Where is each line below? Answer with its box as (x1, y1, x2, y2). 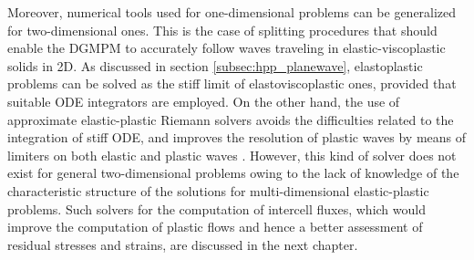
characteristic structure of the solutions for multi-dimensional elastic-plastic (7, 181, 429, 200)
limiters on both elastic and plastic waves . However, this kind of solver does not (7, 145, 457, 164)
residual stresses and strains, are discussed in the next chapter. (7, 234, 358, 254)
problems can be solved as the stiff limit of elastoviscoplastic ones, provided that (7, 74, 457, 93)
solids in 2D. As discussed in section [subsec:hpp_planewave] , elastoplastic (7, 56, 423, 75)
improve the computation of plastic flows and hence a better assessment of (7, 217, 423, 236)
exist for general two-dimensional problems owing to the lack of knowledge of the (7, 163, 459, 182)
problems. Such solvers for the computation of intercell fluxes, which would (7, 199, 426, 218)
